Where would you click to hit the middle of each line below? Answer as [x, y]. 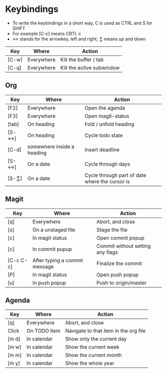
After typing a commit [58, 260]
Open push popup [118, 274]
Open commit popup [121, 238]
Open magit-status [107, 116]
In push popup [49, 283]
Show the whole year [90, 364]
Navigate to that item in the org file [105, 331]
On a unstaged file [54, 229]
